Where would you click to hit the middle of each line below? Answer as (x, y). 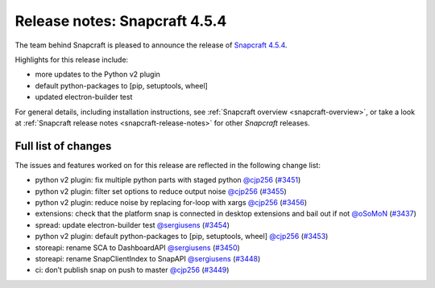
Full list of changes (63, 146)
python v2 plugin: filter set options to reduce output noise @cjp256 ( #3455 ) (161, 191)
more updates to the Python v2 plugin (98, 74)
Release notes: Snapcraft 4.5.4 (121, 21)
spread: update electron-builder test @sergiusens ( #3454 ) (132, 224)
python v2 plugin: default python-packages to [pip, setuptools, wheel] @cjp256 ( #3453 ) (182, 237)
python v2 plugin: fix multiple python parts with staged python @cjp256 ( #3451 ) (168, 180)
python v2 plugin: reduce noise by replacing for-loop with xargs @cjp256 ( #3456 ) (171, 202)
